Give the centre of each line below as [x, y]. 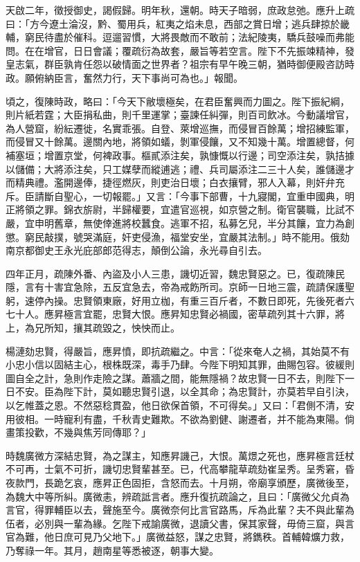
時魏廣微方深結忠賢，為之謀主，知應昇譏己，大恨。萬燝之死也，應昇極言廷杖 [180, 455]
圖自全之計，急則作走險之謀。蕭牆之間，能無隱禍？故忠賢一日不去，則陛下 [175, 378]
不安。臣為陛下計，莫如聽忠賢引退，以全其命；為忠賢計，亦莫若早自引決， [184, 391]
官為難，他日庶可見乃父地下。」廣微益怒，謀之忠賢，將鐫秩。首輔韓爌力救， [178, 537]
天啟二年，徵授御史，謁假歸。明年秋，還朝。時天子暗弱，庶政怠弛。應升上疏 [180, 10]
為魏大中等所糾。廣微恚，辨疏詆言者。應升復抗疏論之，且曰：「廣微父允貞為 [178, 496]
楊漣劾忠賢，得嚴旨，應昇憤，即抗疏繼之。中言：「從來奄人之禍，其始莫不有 [178, 351]
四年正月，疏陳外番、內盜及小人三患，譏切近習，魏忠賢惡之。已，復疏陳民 [175, 273]
